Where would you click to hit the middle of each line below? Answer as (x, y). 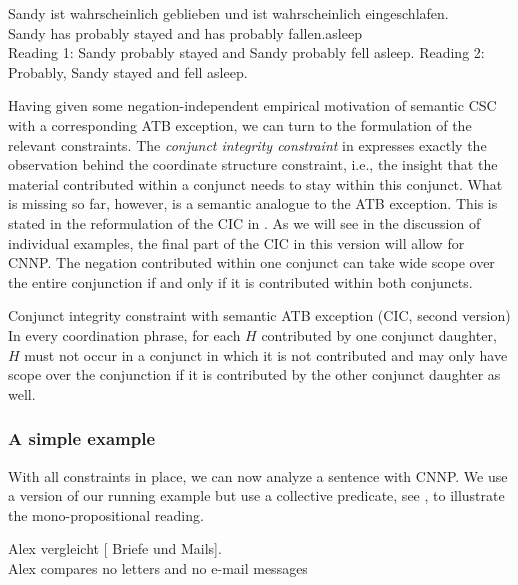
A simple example (82, 438)
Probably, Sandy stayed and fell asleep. (128, 71)
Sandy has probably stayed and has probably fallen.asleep (185, 32)
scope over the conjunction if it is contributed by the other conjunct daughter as (254, 374)
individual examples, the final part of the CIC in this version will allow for (236, 242)
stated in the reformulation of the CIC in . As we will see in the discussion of (244, 222)
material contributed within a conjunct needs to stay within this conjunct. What (255, 183)
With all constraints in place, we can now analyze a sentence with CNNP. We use (258, 475)
